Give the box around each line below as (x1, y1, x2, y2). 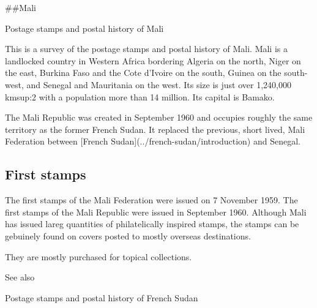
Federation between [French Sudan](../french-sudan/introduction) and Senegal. (5, 135, 300, 148)
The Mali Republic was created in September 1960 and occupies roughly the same (5, 111, 313, 124)
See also (5, 271, 35, 284)
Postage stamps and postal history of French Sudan (5, 291, 198, 304)
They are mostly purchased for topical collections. (5, 250, 192, 263)
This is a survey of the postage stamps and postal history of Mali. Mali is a (5, 42, 288, 55)
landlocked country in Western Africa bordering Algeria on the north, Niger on (5, 54, 301, 67)
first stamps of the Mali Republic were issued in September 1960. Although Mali (5, 205, 307, 218)
